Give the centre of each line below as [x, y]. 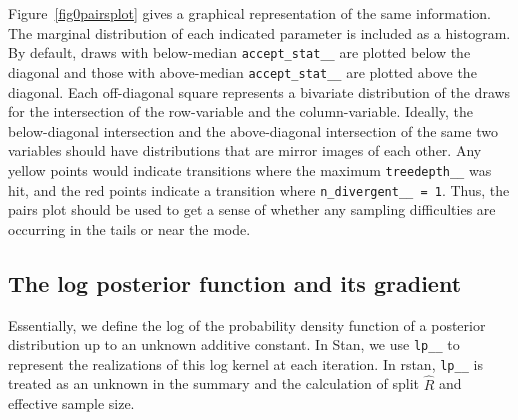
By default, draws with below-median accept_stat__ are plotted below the [239, 52]
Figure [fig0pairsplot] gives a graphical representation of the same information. [250, 13]
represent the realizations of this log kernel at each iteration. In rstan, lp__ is [245, 363]
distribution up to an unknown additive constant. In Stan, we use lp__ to [234, 344]
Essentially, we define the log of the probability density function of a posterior [247, 324]
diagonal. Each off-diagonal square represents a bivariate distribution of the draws [259, 91]
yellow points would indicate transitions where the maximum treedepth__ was [250, 169]
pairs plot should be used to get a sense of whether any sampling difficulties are [252, 209]
